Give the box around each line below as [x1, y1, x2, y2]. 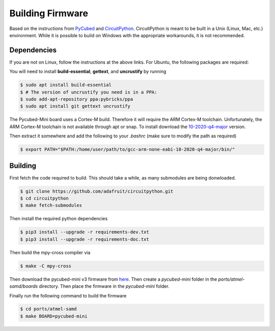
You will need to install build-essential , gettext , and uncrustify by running [9, 69, 167, 75]
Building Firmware [9, 8, 89, 19]
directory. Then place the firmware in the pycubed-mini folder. [39, 283, 170, 289]
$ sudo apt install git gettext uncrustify [20, 103, 131, 109]
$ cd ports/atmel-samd [20, 306, 77, 312]
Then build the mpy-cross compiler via [9, 249, 91, 255]
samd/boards [9, 283, 38, 289]
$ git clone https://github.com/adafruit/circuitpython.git [20, 188, 174, 194]
